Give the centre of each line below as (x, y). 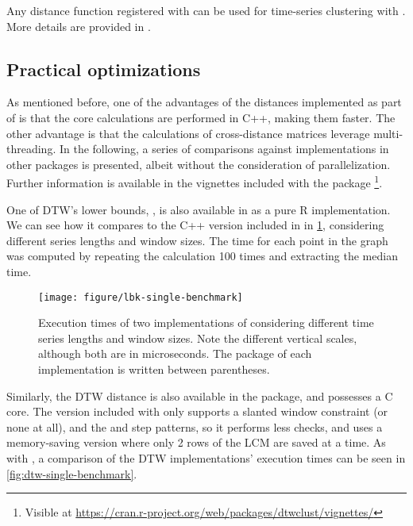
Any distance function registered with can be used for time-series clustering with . (206, 10)
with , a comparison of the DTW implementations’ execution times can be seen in (206, 457)
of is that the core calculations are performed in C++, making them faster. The (201, 117)
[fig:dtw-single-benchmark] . (72, 473)
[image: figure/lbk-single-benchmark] (141, 297)
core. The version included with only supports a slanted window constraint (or (197, 411)
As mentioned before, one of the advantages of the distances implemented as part (204, 102)
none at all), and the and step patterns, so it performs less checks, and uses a (195, 426)
